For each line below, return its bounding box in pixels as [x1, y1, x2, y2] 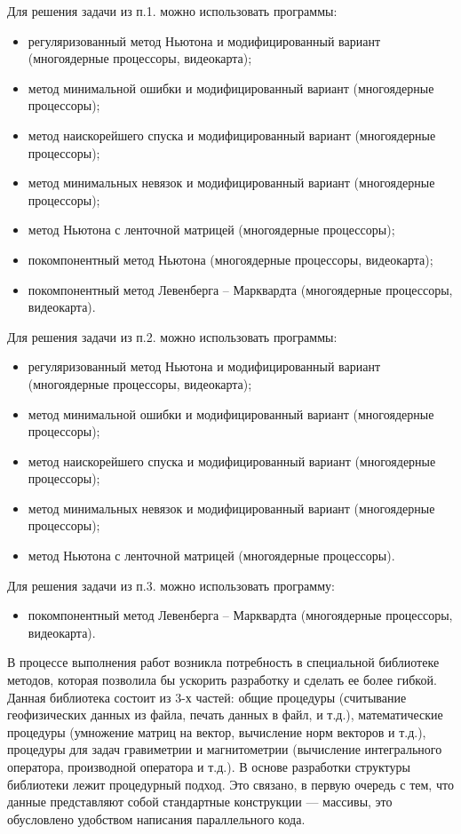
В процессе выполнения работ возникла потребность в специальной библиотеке [7, 653, 440, 671]
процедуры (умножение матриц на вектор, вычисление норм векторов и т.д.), [7, 722, 426, 741]
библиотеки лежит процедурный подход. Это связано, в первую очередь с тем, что [7, 774, 454, 793]
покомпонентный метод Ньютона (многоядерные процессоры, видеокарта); [28, 250, 433, 268]
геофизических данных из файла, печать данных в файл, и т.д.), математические [7, 705, 443, 724]
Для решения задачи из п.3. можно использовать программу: [7, 576, 335, 594]
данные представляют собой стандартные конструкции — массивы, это [7, 792, 393, 811]
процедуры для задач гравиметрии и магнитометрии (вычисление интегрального [7, 740, 442, 759]
